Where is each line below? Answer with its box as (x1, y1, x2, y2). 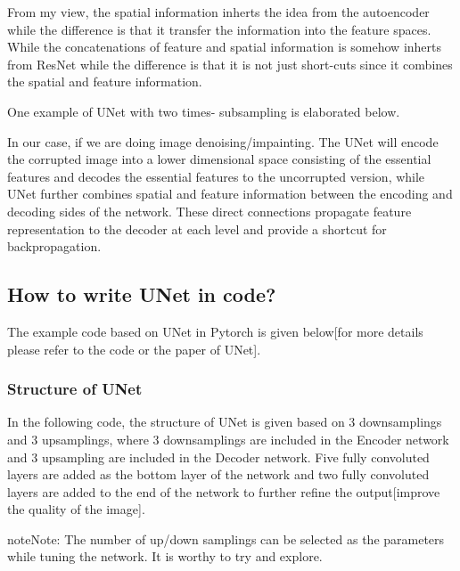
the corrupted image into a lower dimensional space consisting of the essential (7, 150, 431, 168)
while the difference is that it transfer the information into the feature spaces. (7, 20, 431, 38)
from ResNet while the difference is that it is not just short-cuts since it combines (7, 54, 453, 73)
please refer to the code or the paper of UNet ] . (7, 339, 261, 358)
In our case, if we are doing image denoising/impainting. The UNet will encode (7, 132, 439, 151)
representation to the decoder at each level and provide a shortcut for (7, 219, 387, 238)
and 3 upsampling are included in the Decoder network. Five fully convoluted (7, 447, 430, 466)
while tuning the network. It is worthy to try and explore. (7, 547, 323, 566)
